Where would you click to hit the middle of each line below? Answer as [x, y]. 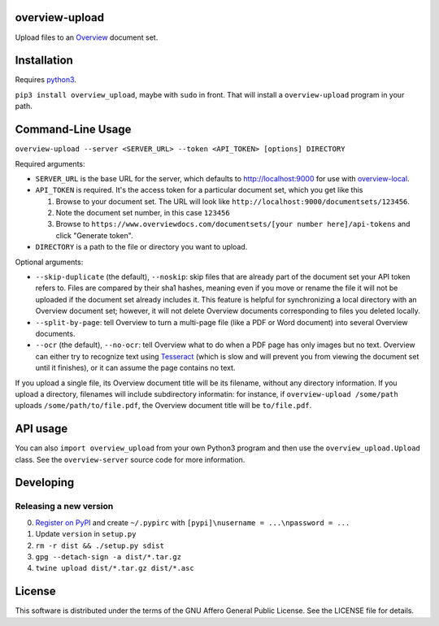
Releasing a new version [64, 506]
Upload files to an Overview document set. [87, 37]
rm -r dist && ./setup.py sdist [100, 546]
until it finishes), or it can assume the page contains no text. [135, 368]
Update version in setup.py [86, 534]
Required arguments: [50, 163]
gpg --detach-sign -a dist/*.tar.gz [109, 556]
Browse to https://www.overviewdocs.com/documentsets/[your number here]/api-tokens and [233, 224]
